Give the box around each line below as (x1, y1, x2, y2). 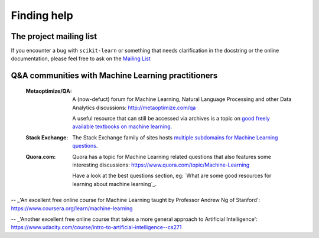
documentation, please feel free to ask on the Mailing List (11, 55, 151, 62)
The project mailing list (11, 31, 97, 41)
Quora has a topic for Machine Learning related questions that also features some (72, 153, 272, 160)
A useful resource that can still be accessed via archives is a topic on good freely (72, 115, 270, 122)
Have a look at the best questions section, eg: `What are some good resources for (72, 172, 272, 180)
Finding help (11, 9, 73, 22)
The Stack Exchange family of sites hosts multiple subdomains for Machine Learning (72, 133, 278, 141)
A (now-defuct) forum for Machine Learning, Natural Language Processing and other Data (72, 96, 292, 103)
